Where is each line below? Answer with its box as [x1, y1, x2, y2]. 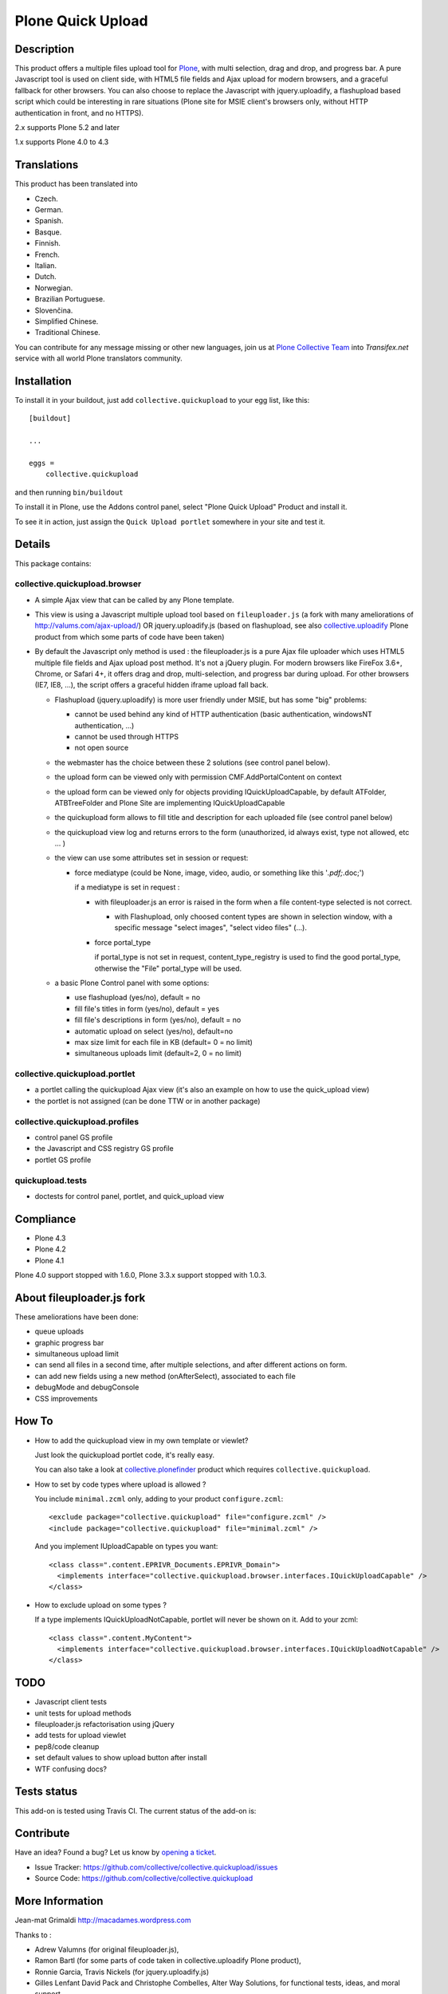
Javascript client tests [34, 1697, 108, 1707]
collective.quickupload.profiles [14, 1116, 140, 1127]
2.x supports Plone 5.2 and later [14, 123, 120, 132]
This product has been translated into [14, 179, 139, 189]
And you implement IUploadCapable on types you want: [34, 1542, 218, 1551]
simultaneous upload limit [34, 1349, 120, 1359]
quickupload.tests [14, 1175, 88, 1186]
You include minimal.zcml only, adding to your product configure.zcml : [34, 1494, 284, 1503]
